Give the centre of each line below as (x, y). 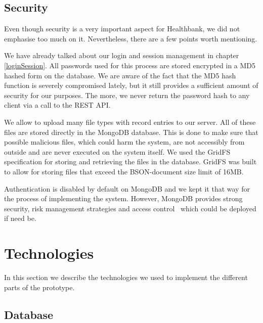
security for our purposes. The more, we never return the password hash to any (127, 95)
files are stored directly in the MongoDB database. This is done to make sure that (131, 132)
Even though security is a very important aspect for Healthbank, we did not (122, 29)
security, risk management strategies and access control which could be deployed (130, 208)
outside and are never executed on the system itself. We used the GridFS (117, 151)
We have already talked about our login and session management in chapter (122, 55)
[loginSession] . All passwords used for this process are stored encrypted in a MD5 (130, 65)
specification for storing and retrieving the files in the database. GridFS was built (130, 161)
